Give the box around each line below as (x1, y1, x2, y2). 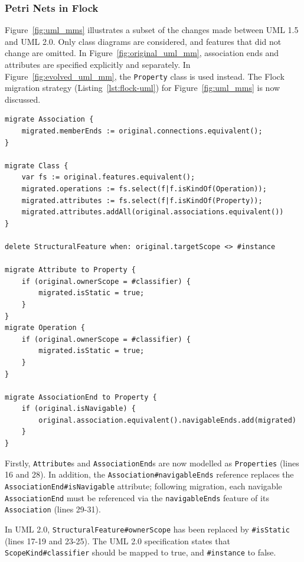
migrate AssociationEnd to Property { (5, 393, 157, 401)
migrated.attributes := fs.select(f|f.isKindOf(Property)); (21, 196, 263, 205)
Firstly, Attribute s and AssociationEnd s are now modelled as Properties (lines (5, 456, 299, 469)
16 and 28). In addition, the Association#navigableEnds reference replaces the (5, 468, 294, 481)
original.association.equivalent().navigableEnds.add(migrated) (38, 416, 296, 424)
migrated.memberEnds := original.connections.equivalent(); (21, 127, 263, 136)
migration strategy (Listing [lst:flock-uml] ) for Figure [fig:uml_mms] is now (5, 81, 280, 94)
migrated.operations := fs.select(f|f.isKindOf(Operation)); (21, 185, 267, 193)
